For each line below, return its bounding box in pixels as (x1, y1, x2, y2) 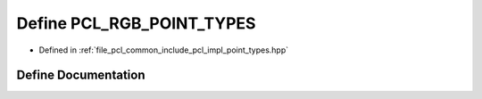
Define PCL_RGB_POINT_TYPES (16, 13, 256, 33)
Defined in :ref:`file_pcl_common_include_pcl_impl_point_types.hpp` (38, 45, 289, 55)
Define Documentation (16, 68, 145, 83)
